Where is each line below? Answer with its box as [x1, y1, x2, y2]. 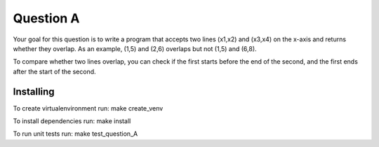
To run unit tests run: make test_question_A [13, 129, 138, 138]
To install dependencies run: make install [13, 117, 131, 125]
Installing [13, 85, 55, 97]
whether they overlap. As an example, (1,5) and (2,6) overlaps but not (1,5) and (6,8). [13, 44, 257, 52]
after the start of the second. [13, 67, 96, 76]
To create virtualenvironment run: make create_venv [13, 104, 164, 112]
